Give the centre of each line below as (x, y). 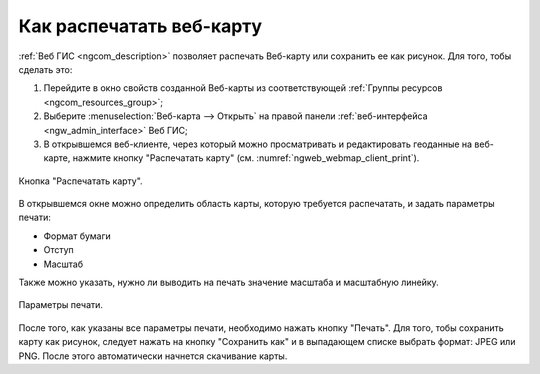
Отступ (58, 250)
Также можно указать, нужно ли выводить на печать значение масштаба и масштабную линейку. (228, 282)
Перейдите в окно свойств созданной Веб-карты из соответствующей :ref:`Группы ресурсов (243, 88)
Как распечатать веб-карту (140, 26)
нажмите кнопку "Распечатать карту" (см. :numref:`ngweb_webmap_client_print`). (246, 158)
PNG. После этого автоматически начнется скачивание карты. (153, 356)
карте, (57, 158)
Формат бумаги (77, 236)
